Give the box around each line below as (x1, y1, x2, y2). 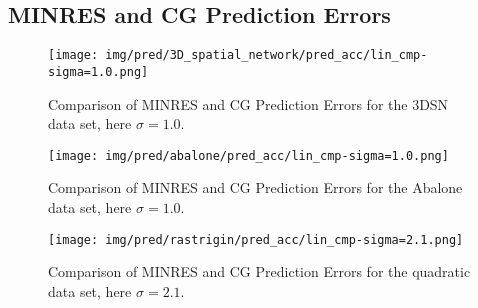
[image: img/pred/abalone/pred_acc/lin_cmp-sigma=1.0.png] (48, 148, 449, 163)
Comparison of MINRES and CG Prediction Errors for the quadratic (48, 261, 471, 282)
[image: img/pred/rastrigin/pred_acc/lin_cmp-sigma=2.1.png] (48, 232, 464, 247)
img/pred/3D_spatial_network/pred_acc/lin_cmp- (105, 48, 428, 63)
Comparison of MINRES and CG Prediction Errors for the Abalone (48, 177, 463, 198)
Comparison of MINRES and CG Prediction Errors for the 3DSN (48, 93, 449, 114)
